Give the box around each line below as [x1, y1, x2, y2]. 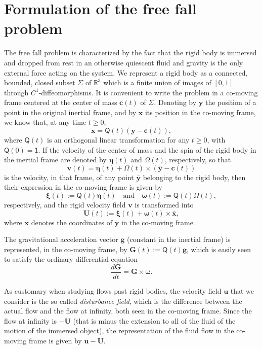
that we [230, 286, 254, 296]
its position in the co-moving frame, [145, 107, 256, 117]
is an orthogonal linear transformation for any [47, 134, 190, 145]
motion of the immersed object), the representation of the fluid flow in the [4, 325, 234, 336]
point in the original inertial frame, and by [4, 107, 137, 117]
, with [207, 134, 226, 145]
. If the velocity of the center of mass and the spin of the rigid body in [38, 144, 256, 155]
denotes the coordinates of [31, 217, 113, 227]
